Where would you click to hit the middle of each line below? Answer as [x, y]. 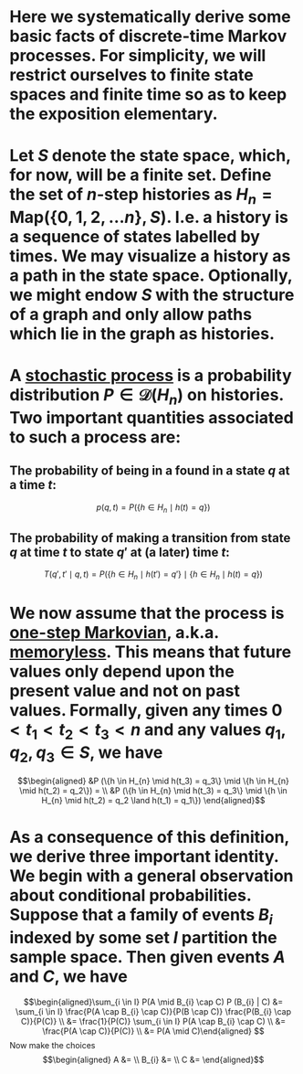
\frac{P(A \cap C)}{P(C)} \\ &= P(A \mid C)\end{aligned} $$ [153, 1031]
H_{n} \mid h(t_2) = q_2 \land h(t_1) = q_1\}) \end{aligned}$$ [153, 801]
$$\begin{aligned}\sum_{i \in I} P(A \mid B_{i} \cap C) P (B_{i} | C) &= [153, 1002]
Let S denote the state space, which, [150, 156]
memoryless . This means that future [151, 652]
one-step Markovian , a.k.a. [114, 633]
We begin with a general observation [151, 876]
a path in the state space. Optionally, [151, 275]
